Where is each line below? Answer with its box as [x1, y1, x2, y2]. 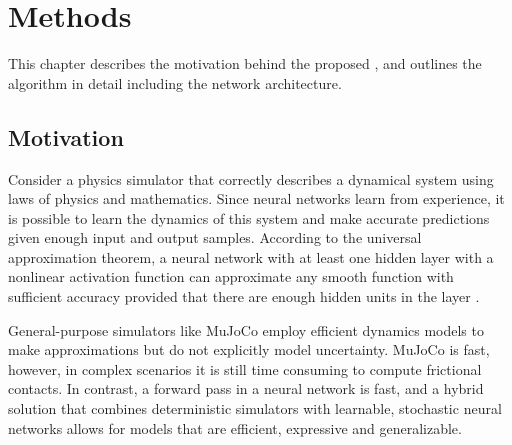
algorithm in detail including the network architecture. [8, 72, 342, 93]
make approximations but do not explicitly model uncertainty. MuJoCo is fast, [8, 339, 490, 360]
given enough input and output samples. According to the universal [8, 227, 422, 248]
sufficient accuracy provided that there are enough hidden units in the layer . [8, 286, 480, 307]
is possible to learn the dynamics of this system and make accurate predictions [8, 207, 490, 228]
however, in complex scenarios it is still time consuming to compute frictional [8, 358, 482, 379]
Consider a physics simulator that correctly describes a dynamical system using [8, 168, 494, 189]
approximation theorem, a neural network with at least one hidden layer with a [8, 246, 494, 267]
